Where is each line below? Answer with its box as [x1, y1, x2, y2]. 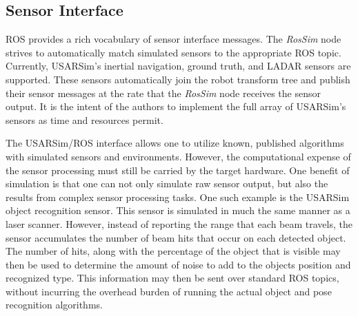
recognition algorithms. [6, 297, 103, 312]
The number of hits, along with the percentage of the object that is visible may [6, 244, 341, 258]
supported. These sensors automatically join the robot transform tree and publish [6, 72, 350, 86]
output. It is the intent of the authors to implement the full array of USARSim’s [6, 99, 346, 114]
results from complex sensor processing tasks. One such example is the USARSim [6, 189, 350, 204]
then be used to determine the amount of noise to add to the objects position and [6, 257, 351, 271]
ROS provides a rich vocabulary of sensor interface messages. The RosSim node [6, 32, 341, 46]
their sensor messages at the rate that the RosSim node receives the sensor [6, 85, 321, 100]
